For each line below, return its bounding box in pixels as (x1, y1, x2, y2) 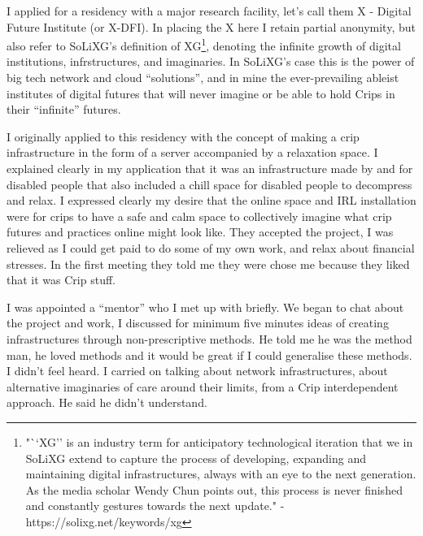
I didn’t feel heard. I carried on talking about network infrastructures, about (7, 362, 388, 379)
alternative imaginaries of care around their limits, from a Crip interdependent (7, 378, 399, 395)
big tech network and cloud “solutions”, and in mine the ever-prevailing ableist (7, 69, 399, 86)
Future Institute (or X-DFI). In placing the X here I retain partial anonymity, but (7, 18, 416, 35)
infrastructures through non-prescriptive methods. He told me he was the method (7, 330, 412, 347)
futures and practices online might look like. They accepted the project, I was (7, 223, 394, 240)
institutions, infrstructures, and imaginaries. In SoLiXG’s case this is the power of (7, 53, 415, 70)
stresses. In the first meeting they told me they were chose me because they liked (7, 255, 410, 272)
